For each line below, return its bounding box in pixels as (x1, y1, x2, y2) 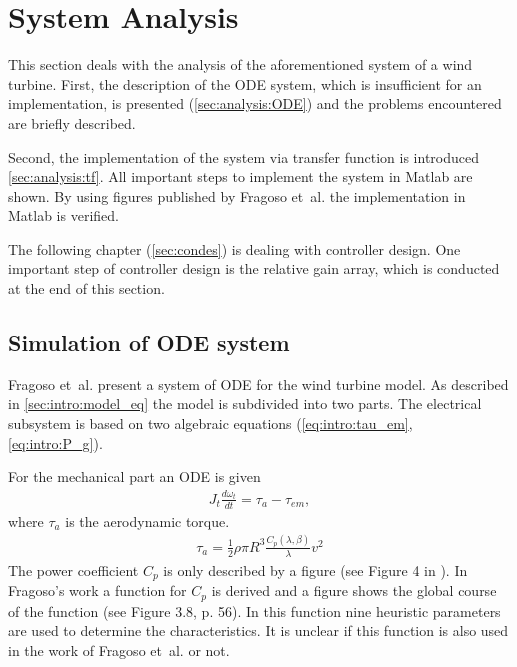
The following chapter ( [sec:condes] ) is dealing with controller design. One (8, 238, 461, 259)
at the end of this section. (8, 278, 165, 299)
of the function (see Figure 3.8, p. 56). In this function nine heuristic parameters (8, 600, 501, 621)
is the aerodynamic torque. (65, 510, 230, 531)
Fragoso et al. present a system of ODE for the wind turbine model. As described (8, 373, 509, 394)
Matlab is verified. (8, 205, 119, 226)
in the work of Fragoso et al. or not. (8, 639, 230, 660)
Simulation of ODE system (8, 327, 290, 358)
